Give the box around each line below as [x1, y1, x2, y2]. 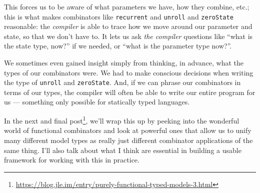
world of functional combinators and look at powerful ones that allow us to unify [4, 125, 251, 135]
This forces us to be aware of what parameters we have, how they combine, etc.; [4, 1, 249, 11]
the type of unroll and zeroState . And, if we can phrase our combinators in [4, 77, 241, 87]
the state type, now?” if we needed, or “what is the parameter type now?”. [4, 40, 232, 51]
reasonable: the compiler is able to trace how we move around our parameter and [4, 21, 252, 31]
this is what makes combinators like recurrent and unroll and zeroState [4, 11, 233, 21]
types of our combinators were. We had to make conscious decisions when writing [4, 67, 253, 77]
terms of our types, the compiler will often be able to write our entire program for [4, 86, 255, 97]
